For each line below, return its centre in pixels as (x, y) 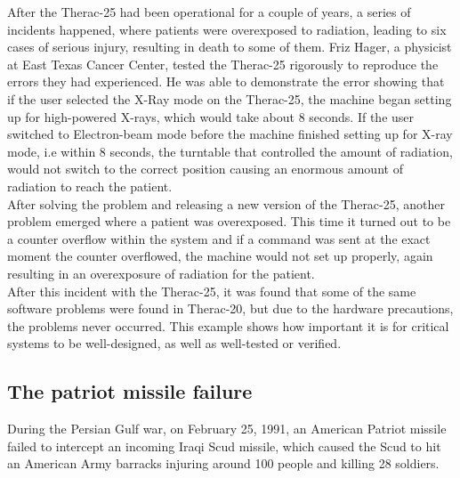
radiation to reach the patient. (90, 186)
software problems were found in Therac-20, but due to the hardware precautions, (230, 308)
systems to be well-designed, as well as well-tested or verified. (174, 343)
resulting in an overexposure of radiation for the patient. (161, 273)
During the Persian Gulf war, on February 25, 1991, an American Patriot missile (227, 429)
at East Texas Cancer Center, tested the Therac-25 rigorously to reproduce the (223, 64)
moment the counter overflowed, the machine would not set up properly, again (220, 256)
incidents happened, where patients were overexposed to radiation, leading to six (227, 29)
